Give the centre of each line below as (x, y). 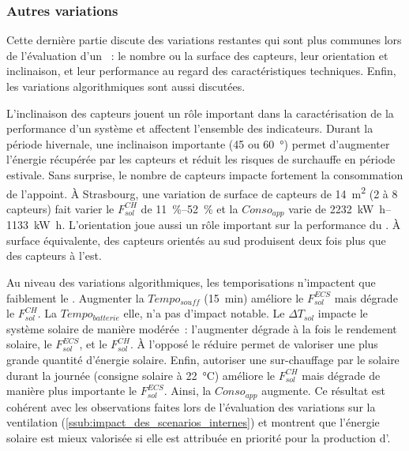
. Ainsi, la (188, 391)
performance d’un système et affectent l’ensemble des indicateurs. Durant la (190, 128)
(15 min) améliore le (254, 297)
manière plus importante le (72, 391)
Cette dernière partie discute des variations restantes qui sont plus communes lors (204, 40)
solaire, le (29, 344)
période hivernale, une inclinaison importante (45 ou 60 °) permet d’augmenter (198, 143)
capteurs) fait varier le (60, 208)
